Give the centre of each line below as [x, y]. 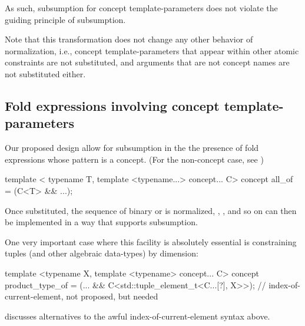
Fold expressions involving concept [112, 105]
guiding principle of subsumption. [65, 19]
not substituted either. [45, 73]
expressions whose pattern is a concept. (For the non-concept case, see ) [134, 159]
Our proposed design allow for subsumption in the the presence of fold [132, 148]
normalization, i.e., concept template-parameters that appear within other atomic [152, 50]
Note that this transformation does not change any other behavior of [129, 39]
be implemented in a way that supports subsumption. [101, 222]
